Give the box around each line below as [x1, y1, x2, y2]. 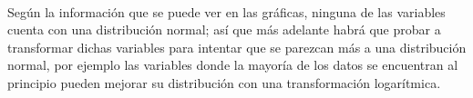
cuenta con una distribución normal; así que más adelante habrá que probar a [7, 20, 441, 39]
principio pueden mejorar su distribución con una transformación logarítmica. [7, 73, 441, 92]
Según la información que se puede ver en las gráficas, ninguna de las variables [7, 2, 446, 21]
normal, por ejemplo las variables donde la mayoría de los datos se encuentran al [7, 55, 458, 74]
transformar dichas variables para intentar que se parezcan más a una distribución [7, 37, 467, 56]
